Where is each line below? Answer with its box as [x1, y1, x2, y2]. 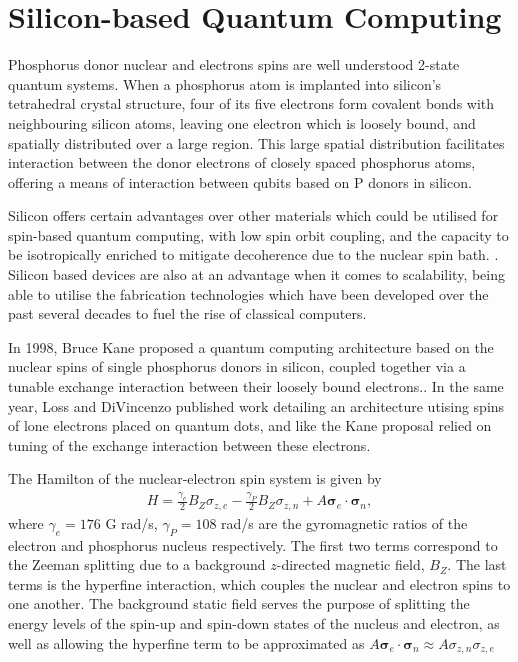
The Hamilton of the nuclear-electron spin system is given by [8, 468, 382, 489]
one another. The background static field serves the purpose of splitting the [8, 593, 470, 614]
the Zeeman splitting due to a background [8, 554, 266, 575]
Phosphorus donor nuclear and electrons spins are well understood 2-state [8, 54, 460, 75]
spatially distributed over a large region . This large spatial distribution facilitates [8, 132, 505, 153]
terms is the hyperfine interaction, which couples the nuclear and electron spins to [8, 573, 511, 594]
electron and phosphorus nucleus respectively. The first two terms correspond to [8, 534, 498, 555]
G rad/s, [105, 512, 158, 533]
